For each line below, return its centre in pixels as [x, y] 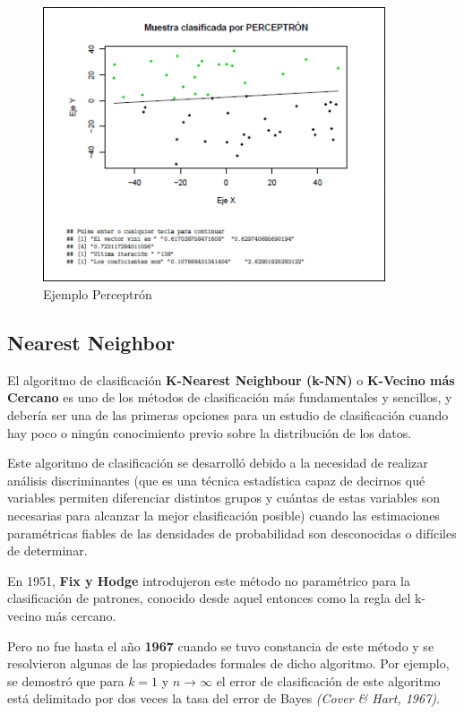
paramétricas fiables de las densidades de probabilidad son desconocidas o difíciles [232, 533]
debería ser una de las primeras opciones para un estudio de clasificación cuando [228, 414]
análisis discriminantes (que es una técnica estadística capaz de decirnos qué [216, 480]
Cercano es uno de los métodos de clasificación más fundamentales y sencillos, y [230, 397]
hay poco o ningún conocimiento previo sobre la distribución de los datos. [210, 432]
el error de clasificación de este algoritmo [328, 680]
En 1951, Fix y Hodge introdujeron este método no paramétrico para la [209, 580]
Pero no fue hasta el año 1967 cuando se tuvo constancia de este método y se [221, 645]
